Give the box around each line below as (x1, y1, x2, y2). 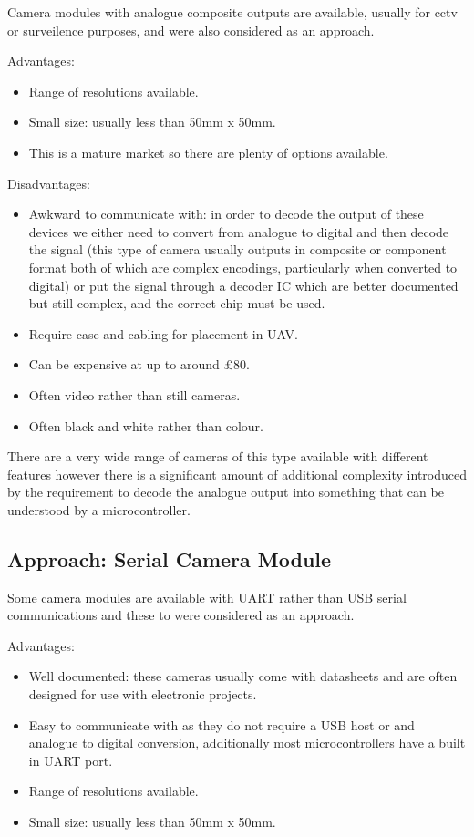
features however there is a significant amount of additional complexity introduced (7, 464, 468, 483)
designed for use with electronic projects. (28, 685, 257, 704)
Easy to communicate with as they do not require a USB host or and (28, 715, 415, 734)
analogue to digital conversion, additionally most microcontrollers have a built (28, 733, 466, 752)
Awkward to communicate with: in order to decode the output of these (28, 204, 424, 223)
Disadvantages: (7, 173, 90, 192)
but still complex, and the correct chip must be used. (28, 294, 325, 313)
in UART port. (28, 750, 113, 770)
